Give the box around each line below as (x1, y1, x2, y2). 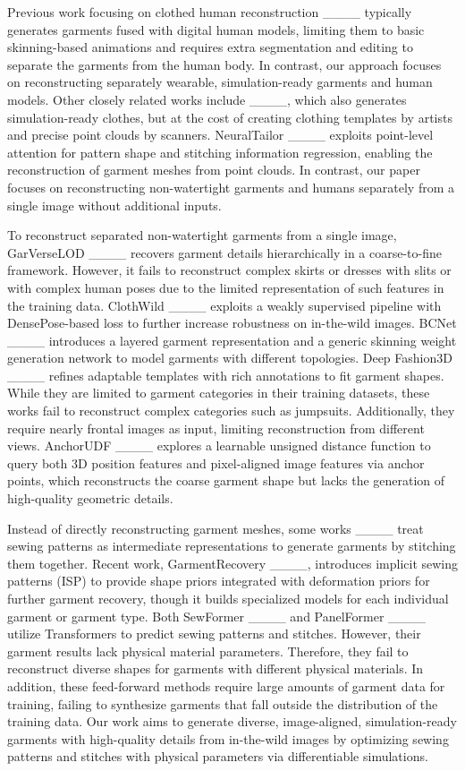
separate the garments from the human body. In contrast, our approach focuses (7, 55, 442, 73)
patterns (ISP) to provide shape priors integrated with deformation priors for (7, 571, 430, 590)
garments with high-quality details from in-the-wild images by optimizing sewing (7, 729, 449, 748)
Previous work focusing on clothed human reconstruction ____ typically (7, 3, 412, 21)
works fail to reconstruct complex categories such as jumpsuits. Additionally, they (7, 401, 455, 420)
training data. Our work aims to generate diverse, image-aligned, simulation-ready (7, 712, 457, 731)
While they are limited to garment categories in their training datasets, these (7, 383, 430, 402)
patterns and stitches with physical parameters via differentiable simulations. (7, 747, 428, 766)
